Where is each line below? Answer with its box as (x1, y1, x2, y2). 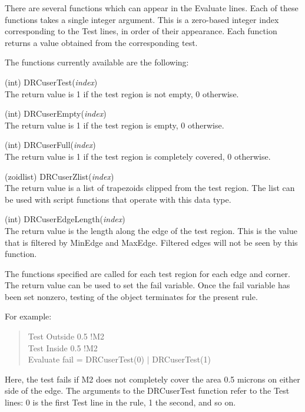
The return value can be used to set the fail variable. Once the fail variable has (5, 279, 290, 291)
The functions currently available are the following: (5, 56, 189, 68)
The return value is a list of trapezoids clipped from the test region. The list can (5, 182, 295, 194)
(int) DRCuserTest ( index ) (5, 75, 98, 88)
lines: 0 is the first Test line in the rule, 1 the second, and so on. (5, 396, 236, 408)
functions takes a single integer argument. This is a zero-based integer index (5, 13, 279, 25)
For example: (5, 310, 52, 322)
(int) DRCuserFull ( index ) (5, 139, 96, 151)
